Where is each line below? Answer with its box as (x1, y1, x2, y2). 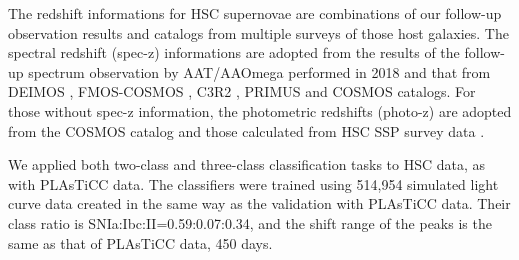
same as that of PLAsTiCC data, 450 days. (8, 232, 273, 253)
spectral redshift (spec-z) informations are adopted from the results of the (8, 42, 460, 63)
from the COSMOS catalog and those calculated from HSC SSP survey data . (8, 120, 485, 141)
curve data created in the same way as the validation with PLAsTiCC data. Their (8, 193, 511, 214)
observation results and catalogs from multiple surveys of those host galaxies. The (8, 22, 509, 43)
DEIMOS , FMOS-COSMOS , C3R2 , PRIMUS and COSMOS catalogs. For (8, 81, 476, 102)
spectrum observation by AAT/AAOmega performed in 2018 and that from (28, 61, 491, 82)
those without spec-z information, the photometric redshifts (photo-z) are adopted (8, 100, 512, 121)
